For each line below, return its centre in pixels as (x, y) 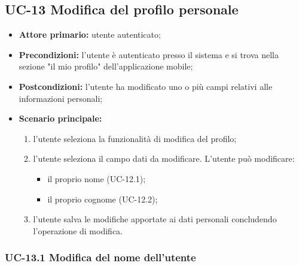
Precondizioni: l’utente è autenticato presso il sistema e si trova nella (149, 54)
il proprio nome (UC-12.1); (97, 178)
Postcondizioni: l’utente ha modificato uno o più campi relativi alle (146, 86)
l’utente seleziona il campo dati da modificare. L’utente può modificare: (164, 158)
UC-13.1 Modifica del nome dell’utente (100, 257)
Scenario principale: (60, 118)
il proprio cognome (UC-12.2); (103, 199)
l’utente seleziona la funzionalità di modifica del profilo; (135, 138)
